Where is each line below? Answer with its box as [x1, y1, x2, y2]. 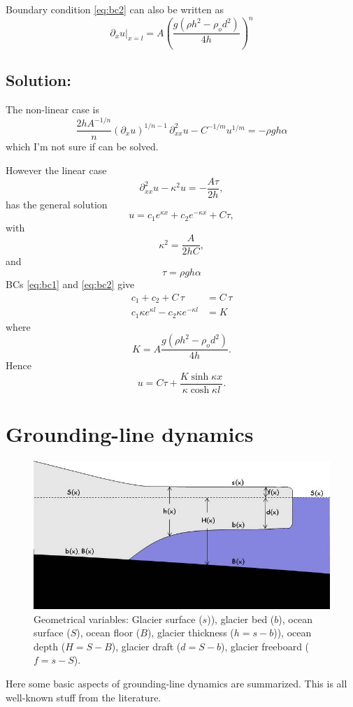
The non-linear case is [6, 102, 99, 117]
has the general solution [6, 197, 108, 211]
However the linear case [6, 162, 107, 177]
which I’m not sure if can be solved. [6, 139, 159, 154]
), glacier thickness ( [147, 625, 234, 640]
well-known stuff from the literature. [6, 690, 161, 704]
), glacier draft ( [111, 638, 181, 653]
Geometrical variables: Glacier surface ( [34, 611, 203, 626]
